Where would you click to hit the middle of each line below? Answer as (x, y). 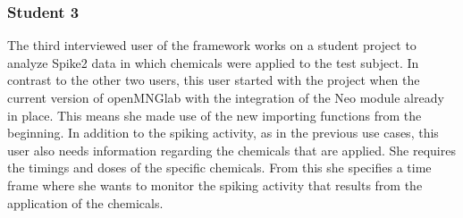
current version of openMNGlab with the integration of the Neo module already (226, 97)
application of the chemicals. (85, 202)
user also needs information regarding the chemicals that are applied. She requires (231, 150)
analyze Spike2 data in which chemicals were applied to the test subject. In (213, 62)
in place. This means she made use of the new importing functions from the (215, 115)
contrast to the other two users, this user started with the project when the (214, 80)
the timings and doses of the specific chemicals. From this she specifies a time (219, 168)
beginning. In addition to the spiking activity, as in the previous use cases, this (223, 133)
